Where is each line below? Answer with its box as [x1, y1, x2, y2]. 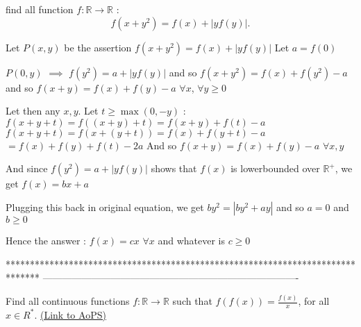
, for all [298, 294, 330, 308]
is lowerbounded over [230, 161, 320, 176]
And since [6, 161, 48, 176]
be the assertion [64, 40, 132, 54]
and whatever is [158, 233, 225, 247]
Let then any [6, 103, 60, 118]
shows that [151, 161, 197, 176]
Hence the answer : [6, 233, 86, 247]
